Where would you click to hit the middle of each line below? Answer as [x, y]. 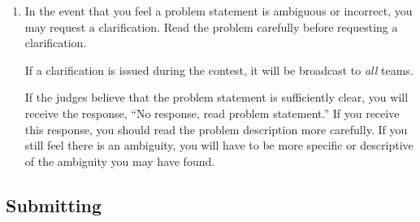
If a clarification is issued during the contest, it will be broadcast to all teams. [219, 70]
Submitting [54, 205]
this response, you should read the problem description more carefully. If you [216, 129]
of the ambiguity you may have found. [120, 161]
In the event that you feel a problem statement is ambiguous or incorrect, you [219, 11]
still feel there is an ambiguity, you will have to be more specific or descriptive [219, 145]
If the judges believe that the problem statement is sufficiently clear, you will [216, 97]
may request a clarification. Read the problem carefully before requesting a [211, 26]
